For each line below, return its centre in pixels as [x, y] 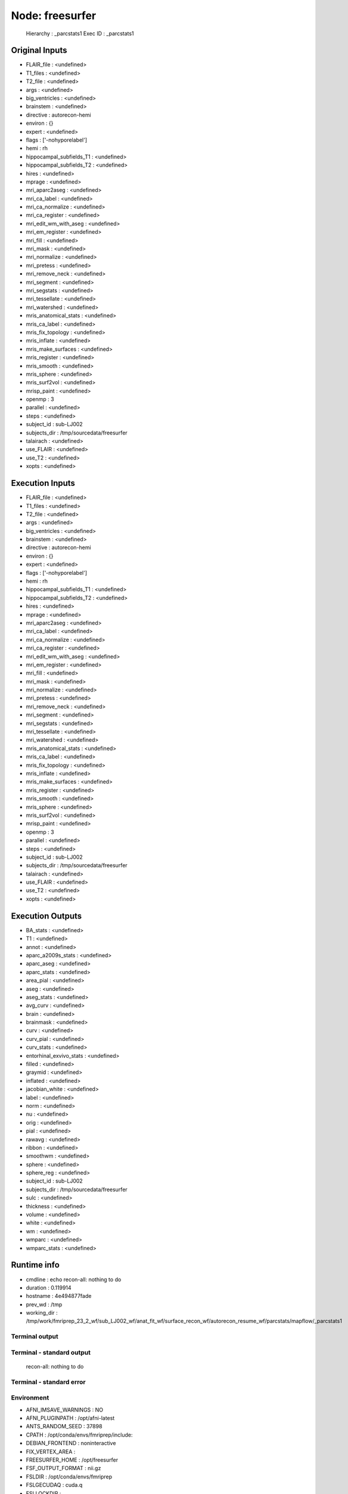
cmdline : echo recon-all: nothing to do [74, 1279]
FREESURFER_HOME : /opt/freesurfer [72, 1460]
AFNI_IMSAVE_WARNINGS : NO [65, 1410]
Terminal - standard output [51, 1352]
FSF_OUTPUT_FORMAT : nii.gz [63, 1468]
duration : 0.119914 [49, 1287]
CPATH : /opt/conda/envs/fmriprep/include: [79, 1435]
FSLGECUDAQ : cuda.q [54, 1485]
